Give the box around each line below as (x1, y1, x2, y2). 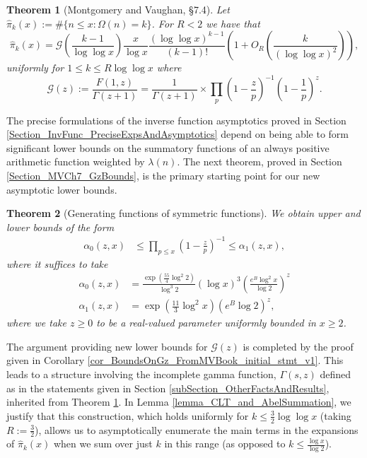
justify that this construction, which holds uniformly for (6, 408, 249, 423)
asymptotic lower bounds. (6, 182, 117, 196)
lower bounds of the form (6, 219, 115, 234)
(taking (320, 408, 351, 423)
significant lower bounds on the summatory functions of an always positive (6, 140, 330, 155)
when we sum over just (53, 436, 153, 451)
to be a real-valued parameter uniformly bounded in (96, 315, 316, 330)
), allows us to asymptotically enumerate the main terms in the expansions (35, 422, 359, 437)
